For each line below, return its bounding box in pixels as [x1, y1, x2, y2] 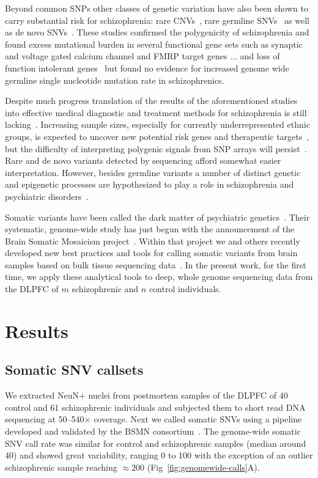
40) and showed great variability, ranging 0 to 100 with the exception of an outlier [5, 449, 313, 461]
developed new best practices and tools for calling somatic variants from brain [5, 246, 298, 259]
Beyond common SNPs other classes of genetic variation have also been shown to [5, 2, 308, 14]
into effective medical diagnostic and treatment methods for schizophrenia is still [5, 106, 307, 119]
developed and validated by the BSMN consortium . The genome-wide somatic [5, 425, 301, 438]
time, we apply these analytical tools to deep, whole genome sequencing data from [5, 270, 313, 283]
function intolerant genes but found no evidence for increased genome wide [5, 61, 289, 74]
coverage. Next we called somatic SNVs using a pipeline [94, 413, 302, 425]
